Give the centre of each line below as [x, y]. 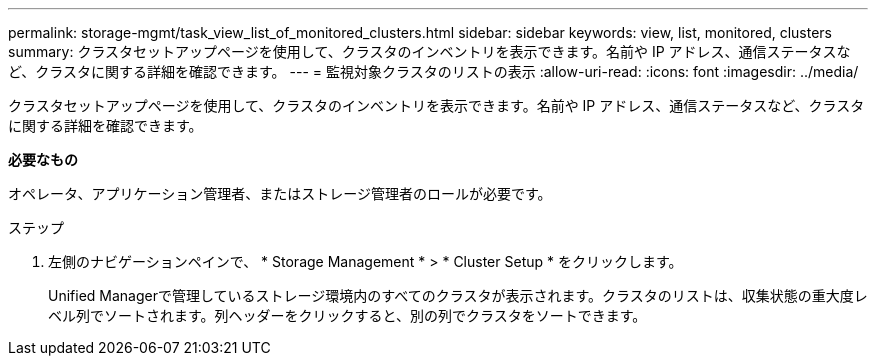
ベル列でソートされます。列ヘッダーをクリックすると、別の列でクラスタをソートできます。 [347, 315]
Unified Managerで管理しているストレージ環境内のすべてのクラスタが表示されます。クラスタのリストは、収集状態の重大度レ [458, 295]
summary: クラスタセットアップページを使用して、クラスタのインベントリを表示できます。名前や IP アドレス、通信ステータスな [429, 51]
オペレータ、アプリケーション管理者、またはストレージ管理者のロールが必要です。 [280, 193]
